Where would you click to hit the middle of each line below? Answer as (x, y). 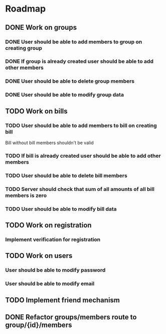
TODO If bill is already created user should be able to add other (83, 156)
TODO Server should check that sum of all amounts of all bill (80, 189)
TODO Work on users (39, 256)
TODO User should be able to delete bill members (66, 175)
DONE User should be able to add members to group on (74, 42)
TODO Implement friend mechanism (63, 300)
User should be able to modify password (55, 270)
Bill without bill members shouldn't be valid (49, 143)
